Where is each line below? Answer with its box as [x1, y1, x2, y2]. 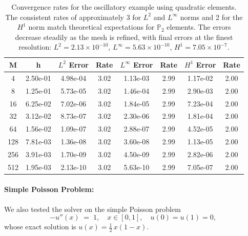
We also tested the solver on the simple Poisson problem [4, 203, 181, 214]
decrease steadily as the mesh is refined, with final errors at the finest [15, 31, 233, 42]
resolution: [18, 41, 52, 52]
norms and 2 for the [180, 11, 243, 22]
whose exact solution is [4, 221, 76, 232]
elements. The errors [167, 22, 231, 32]
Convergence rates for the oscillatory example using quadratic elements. [11, 2, 237, 12]
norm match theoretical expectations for [28, 22, 155, 32]
